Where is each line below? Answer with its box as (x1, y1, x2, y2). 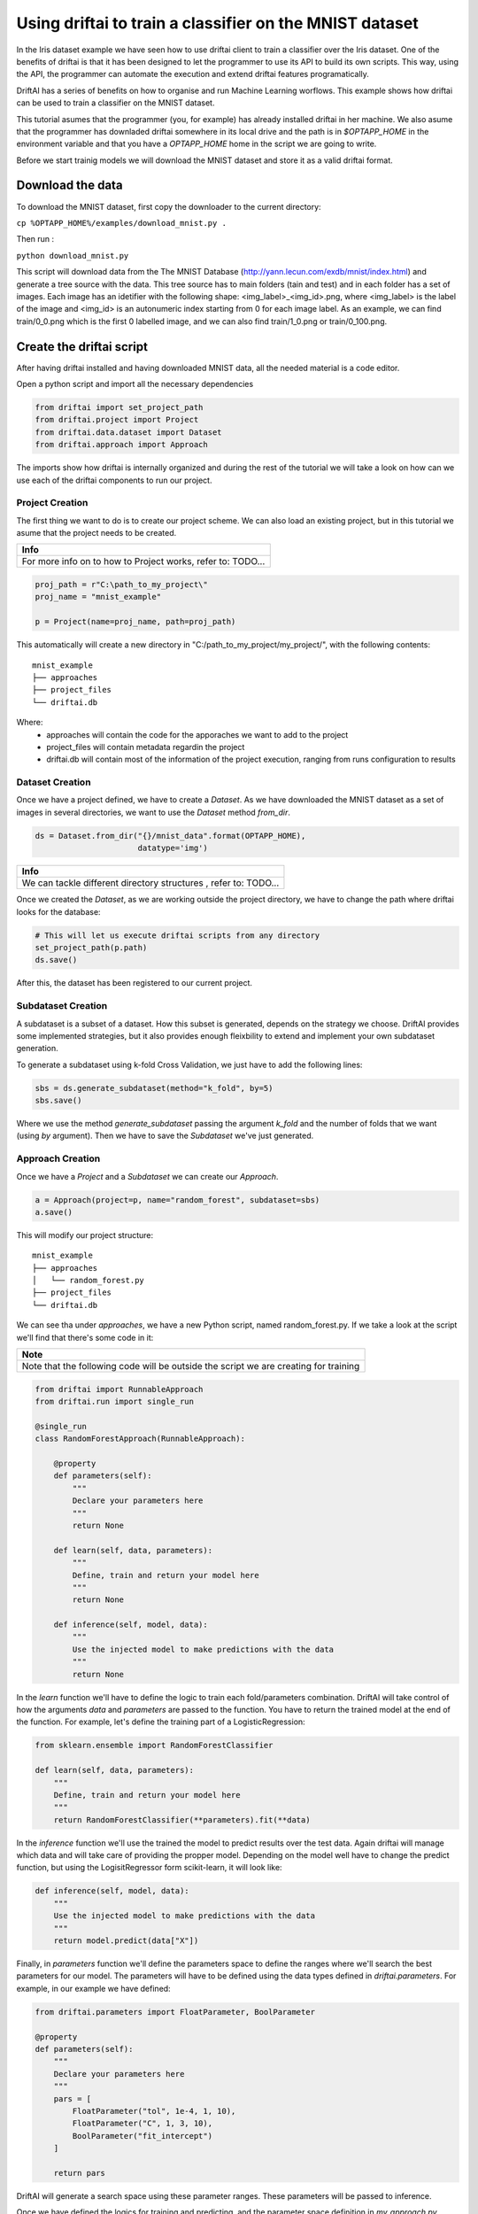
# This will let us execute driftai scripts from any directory (35, 930, 320, 941)
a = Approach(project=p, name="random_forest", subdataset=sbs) (35, 1195, 320, 1204)
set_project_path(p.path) (35, 942, 148, 952)
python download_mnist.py (16, 251, 129, 260)
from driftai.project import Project (35, 414, 199, 425)
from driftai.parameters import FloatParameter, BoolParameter (35, 2007, 316, 2017)
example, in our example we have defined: (16, 1983, 172, 1993)
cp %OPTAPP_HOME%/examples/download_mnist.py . (16, 218, 227, 228)
